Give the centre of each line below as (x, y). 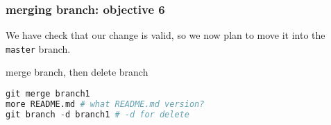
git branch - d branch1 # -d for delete (97, 114)
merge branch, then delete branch (77, 72)
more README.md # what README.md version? (105, 104)
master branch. (38, 48)
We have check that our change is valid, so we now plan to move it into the (165, 35)
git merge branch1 (48, 94)
